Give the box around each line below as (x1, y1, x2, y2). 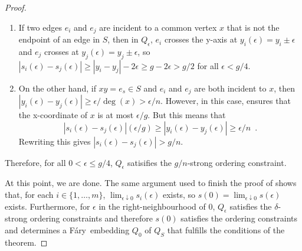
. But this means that (147, 109, 226, 121)
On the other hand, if (18, 82, 96, 94)
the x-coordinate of (18, 109, 88, 121)
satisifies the (127, 156, 172, 168)
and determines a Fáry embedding (5, 224, 130, 236)
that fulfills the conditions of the (167, 224, 285, 236)
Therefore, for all (5, 156, 66, 168)
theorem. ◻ (5, 236, 48, 248)
